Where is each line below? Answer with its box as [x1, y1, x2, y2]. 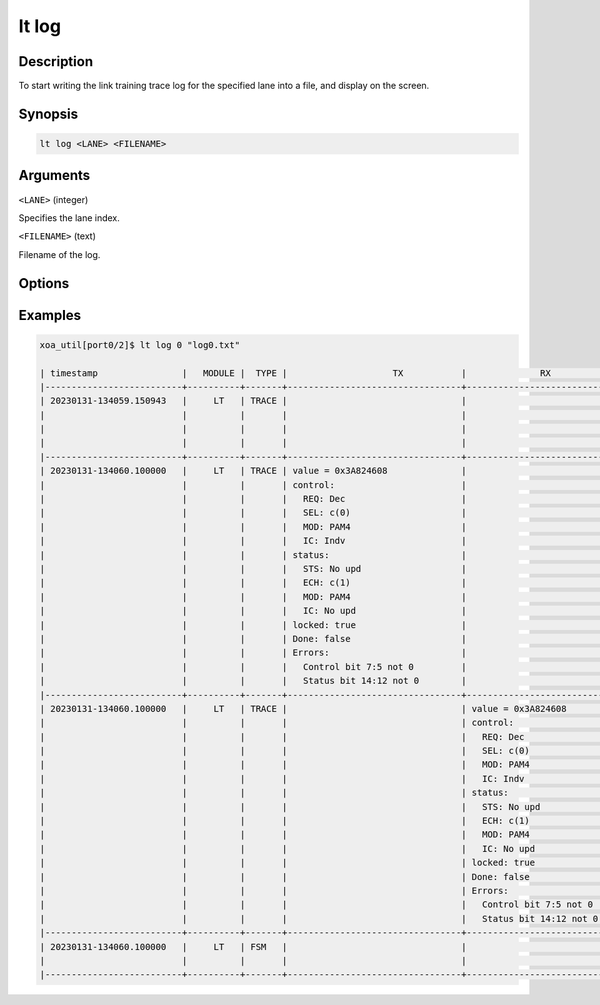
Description [18, 53, 94, 70]
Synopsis [18, 105, 79, 122]
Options [18, 275, 70, 292]
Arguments [18, 167, 91, 184]
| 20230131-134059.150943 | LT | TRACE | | [39, 395, 467, 407]
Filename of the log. [18, 248, 101, 260]
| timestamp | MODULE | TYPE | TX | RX [39, 367, 552, 379]
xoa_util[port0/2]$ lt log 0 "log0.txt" [39, 339, 240, 350]
